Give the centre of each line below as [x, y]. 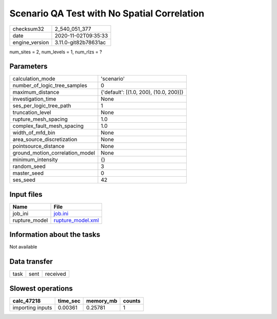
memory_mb [102, 301]
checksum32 [28, 29]
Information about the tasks [55, 234]
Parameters [28, 67]
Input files [26, 194]
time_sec [69, 301]
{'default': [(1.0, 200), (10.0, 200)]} [142, 92]
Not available [23, 247]
